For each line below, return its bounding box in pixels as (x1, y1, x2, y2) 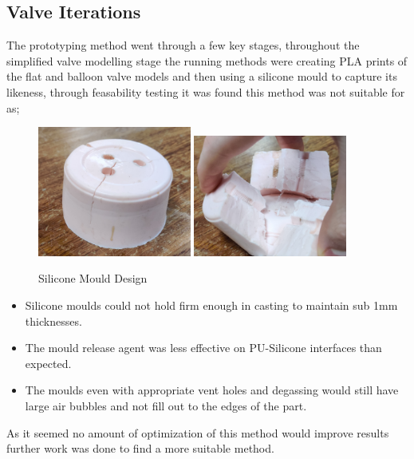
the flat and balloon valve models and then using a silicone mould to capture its (6, 68, 397, 85)
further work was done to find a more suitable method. (6, 440, 274, 457)
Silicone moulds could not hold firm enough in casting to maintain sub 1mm (25, 297, 398, 314)
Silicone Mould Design (38, 270, 148, 287)
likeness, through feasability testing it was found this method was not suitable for (6, 83, 405, 100)
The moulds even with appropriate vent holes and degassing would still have (25, 382, 399, 398)
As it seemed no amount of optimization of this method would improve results (6, 424, 389, 441)
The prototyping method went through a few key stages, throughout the (6, 37, 360, 53)
